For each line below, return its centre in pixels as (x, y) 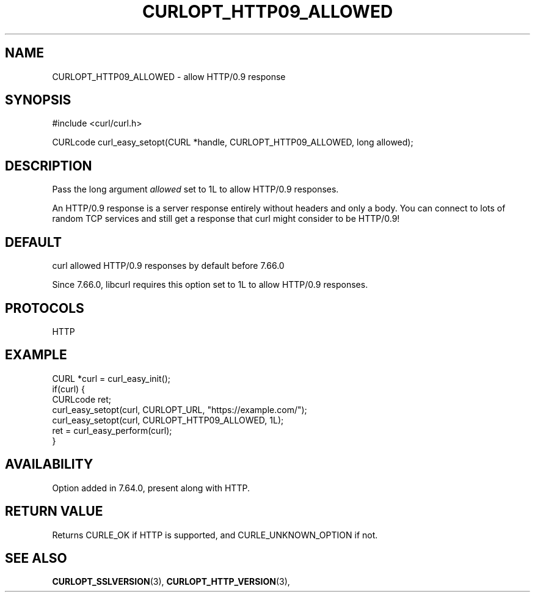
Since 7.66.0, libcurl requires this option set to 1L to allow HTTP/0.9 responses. (210, 285)
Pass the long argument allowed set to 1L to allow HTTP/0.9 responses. (195, 189)
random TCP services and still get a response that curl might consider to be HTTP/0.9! (226, 219)
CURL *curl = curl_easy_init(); (111, 378)
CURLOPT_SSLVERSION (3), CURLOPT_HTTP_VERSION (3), (171, 582)
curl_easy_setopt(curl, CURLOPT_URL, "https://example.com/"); (180, 409)
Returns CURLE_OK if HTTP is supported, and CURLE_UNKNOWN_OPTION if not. (215, 535)
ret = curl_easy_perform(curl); (112, 430)
